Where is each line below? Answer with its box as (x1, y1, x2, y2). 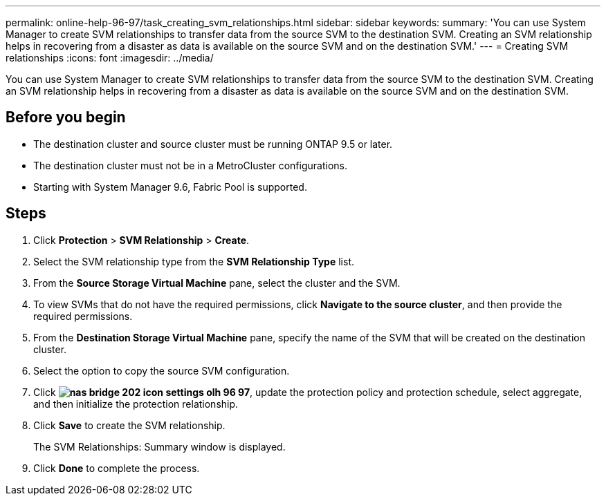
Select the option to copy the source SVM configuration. (33, 364, 290, 377)
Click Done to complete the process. (33, 462, 200, 474)
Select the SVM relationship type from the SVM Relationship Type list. (33, 255, 355, 267)
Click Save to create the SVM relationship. (33, 419, 226, 431)
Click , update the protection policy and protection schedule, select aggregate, (33, 386, 582, 398)
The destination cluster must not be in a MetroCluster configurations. (33, 159, 348, 171)
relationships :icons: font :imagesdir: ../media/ (6, 52, 214, 64)
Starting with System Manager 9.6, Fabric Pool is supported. (33, 180, 307, 193)
